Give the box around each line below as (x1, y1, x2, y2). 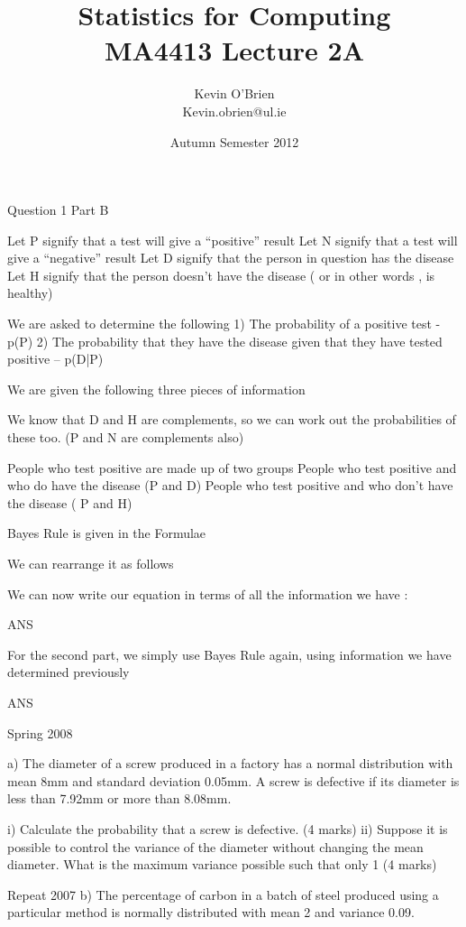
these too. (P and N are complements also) (7, 428, 244, 447)
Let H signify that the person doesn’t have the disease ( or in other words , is (7, 265, 435, 284)
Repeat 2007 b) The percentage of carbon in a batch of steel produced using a (7, 885, 439, 904)
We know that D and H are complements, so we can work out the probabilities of (7, 410, 456, 429)
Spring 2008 (7, 723, 73, 742)
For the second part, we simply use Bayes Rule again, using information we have (7, 644, 452, 663)
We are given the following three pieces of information (7, 379, 306, 398)
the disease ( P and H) (7, 493, 132, 512)
